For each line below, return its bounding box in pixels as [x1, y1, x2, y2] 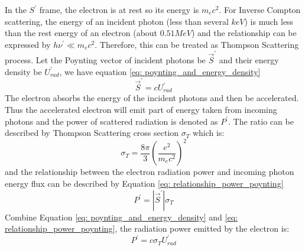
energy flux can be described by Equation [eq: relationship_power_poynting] [5, 177, 284, 189]
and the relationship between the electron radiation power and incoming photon [5, 165, 294, 178]
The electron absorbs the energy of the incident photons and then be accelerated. [5, 92, 299, 104]
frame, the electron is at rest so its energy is [39, 4, 199, 15]
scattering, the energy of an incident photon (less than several [5, 15, 229, 27]
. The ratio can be [228, 115, 294, 127]
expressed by [5, 38, 51, 50]
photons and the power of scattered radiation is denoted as [5, 115, 218, 127]
